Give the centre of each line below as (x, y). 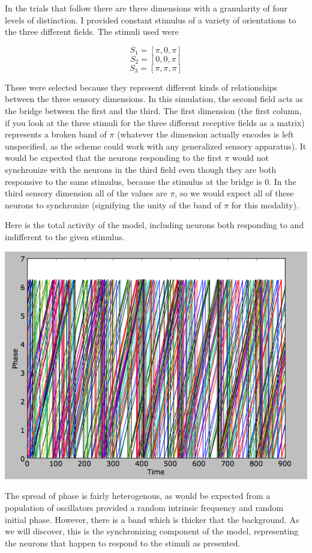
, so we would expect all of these (234, 193)
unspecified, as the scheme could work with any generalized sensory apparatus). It (156, 146)
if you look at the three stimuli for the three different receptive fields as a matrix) (155, 122)
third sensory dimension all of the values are (86, 193)
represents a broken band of (56, 134)
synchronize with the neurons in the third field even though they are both (141, 169)
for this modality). (265, 204)
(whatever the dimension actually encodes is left (205, 134)
